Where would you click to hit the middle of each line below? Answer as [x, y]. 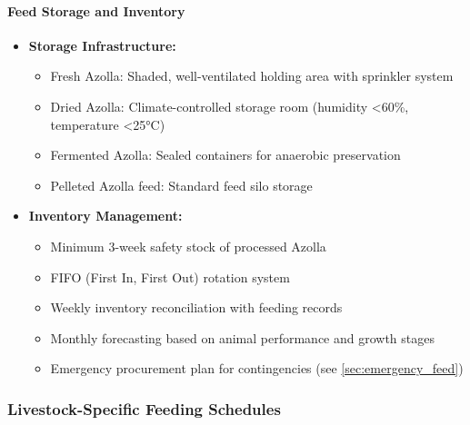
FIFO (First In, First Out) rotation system [170, 277]
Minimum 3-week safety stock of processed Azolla [188, 246]
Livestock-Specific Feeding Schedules [144, 408]
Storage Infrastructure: [102, 45]
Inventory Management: [105, 216]
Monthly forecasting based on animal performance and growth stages [243, 337]
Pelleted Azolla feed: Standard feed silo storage [181, 185]
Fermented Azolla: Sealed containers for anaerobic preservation [225, 155]
